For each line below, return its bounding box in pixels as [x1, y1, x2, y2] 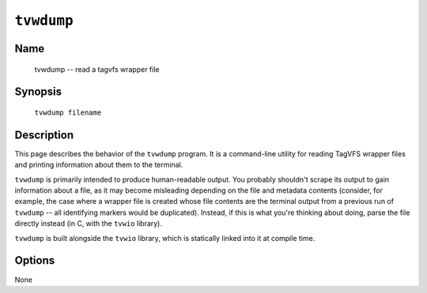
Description [14, 128, 74, 141]
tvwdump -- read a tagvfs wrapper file [34, 64, 160, 74]
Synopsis [14, 85, 62, 99]
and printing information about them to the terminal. [14, 160, 183, 170]
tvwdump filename [34, 107, 102, 117]
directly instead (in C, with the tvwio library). [14, 219, 162, 228]
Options [14, 254, 55, 268]
